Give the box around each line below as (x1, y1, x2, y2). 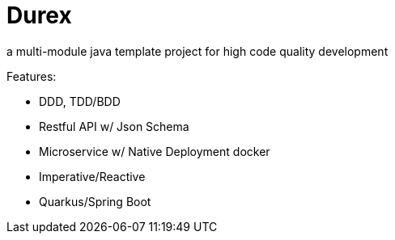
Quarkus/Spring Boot (39, 194, 151, 208)
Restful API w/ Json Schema (39, 119, 189, 133)
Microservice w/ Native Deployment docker (39, 144, 270, 158)
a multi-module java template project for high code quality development (6, 44, 389, 58)
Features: (6, 69, 57, 83)
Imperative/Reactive (39, 169, 146, 183)
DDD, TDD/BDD (39, 94, 121, 108)
